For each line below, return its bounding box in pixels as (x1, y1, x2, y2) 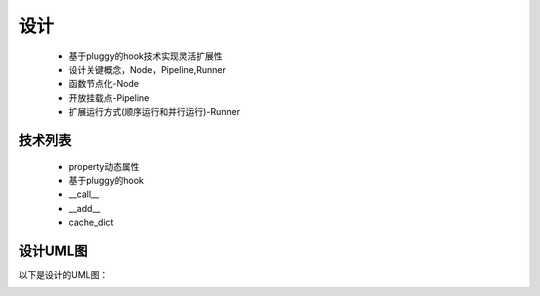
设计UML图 (18, 242, 88, 259)
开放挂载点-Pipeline (68, 91, 150, 104)
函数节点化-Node (68, 78, 140, 90)
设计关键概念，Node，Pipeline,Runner (68, 63, 227, 75)
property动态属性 (68, 160, 140, 172)
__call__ (68, 188, 100, 200)
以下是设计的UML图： (18, 268, 109, 280)
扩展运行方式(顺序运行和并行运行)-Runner (68, 106, 240, 118)
